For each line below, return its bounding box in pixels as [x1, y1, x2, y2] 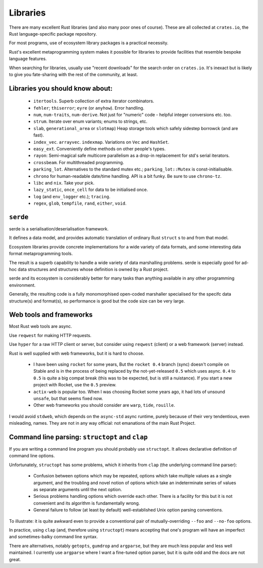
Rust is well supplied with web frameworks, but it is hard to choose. [9, 350, 145, 356]
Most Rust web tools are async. [9, 323, 73, 329]
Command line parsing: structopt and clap [9, 433, 148, 441]
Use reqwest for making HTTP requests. [9, 332, 92, 338]
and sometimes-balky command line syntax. [9, 534, 98, 540]
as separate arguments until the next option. [33, 487, 122, 492]
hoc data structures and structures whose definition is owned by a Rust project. [9, 266, 169, 272]
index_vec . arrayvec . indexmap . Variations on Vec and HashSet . [33, 139, 169, 145]
